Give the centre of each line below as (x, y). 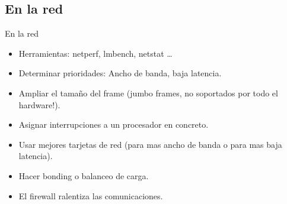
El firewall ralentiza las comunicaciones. (91, 195)
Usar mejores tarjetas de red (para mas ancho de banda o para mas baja (150, 144)
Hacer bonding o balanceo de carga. (84, 175)
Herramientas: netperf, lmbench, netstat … (95, 53)
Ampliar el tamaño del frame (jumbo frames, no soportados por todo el (148, 93)
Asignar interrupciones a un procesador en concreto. (114, 124)
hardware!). (39, 104)
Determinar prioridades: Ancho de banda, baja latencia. (120, 73)
